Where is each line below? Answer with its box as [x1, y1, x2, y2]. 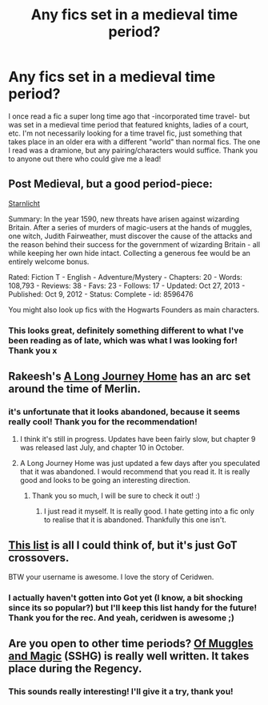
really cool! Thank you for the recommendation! [8, 415, 198, 427]
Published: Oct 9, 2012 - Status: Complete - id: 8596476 [8, 289, 194, 298]
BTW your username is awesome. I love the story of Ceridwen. [8, 572, 214, 582]
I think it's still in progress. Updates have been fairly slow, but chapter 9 [19, 435, 256, 444]
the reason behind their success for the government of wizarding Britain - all [8, 239, 261, 249]
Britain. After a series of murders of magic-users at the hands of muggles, [8, 222, 252, 232]
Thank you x [8, 345, 58, 356]
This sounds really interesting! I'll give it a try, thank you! [8, 686, 234, 697]
